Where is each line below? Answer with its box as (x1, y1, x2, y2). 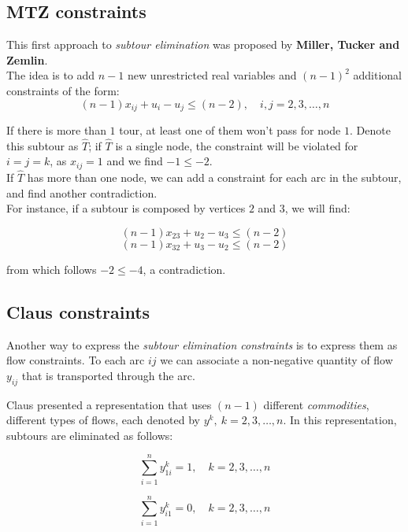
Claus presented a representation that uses (6, 396, 212, 412)
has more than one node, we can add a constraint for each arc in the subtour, (27, 169, 402, 186)
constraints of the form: (6, 82, 120, 98)
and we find (106, 153, 163, 169)
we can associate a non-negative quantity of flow (160, 352, 393, 368)
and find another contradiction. (6, 184, 158, 201)
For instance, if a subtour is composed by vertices (6, 200, 246, 216)
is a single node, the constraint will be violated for (115, 137, 358, 153)
